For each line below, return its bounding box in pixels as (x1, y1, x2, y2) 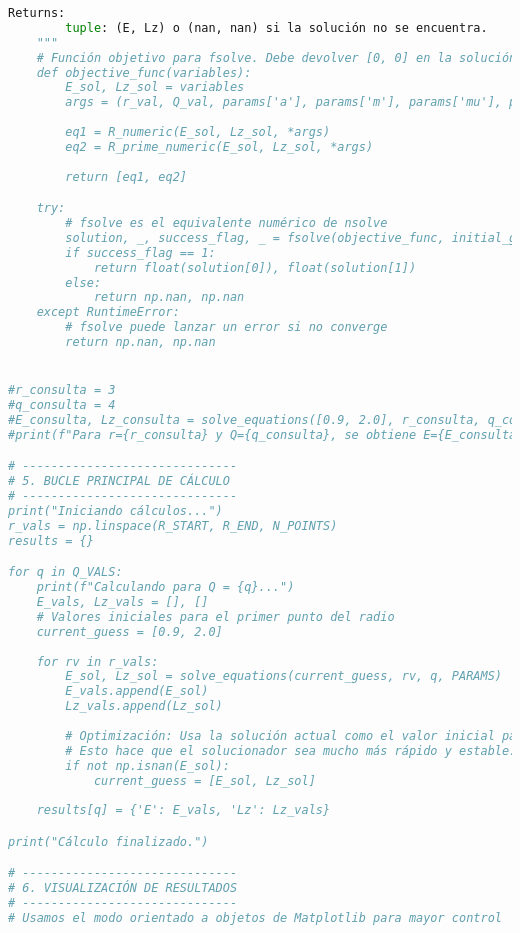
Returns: (8, 6, 66, 20)
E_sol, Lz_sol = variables (65, 80, 245, 95)
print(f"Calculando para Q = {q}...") (36, 580, 295, 595)
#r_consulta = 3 (8, 383, 116, 398)
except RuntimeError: (36, 305, 180, 320)
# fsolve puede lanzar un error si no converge (65, 320, 388, 335)
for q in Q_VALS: (8, 565, 123, 580)
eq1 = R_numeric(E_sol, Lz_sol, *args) (65, 125, 331, 139)
